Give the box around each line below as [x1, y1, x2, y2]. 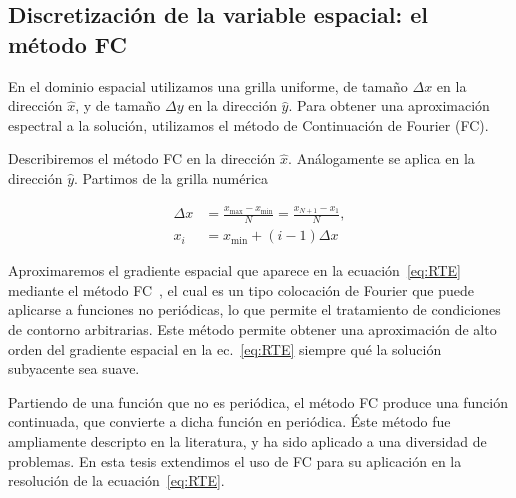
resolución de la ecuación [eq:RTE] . [8, 470, 225, 491]
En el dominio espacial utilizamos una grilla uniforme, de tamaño [8, 75, 408, 96]
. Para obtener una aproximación [288, 95, 490, 116]
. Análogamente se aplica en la [288, 148, 475, 169]
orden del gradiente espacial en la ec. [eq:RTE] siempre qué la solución [8, 338, 442, 359]
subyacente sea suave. [8, 358, 140, 379]
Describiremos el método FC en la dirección [8, 148, 276, 169]
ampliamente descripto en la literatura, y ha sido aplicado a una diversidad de [8, 430, 487, 451]
